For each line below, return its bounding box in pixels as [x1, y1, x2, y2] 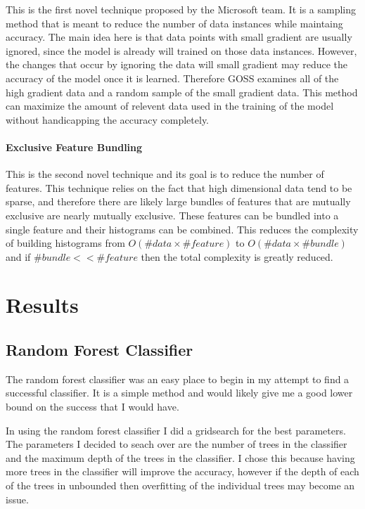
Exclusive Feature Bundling [6, 139, 143, 154]
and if [6, 249, 31, 264]
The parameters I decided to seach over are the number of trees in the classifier [6, 437, 347, 451]
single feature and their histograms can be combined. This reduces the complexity [6, 221, 359, 236]
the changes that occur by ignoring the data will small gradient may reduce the [6, 57, 348, 72]
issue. [6, 491, 29, 506]
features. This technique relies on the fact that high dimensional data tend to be [6, 180, 352, 195]
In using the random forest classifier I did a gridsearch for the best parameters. [6, 423, 346, 437]
